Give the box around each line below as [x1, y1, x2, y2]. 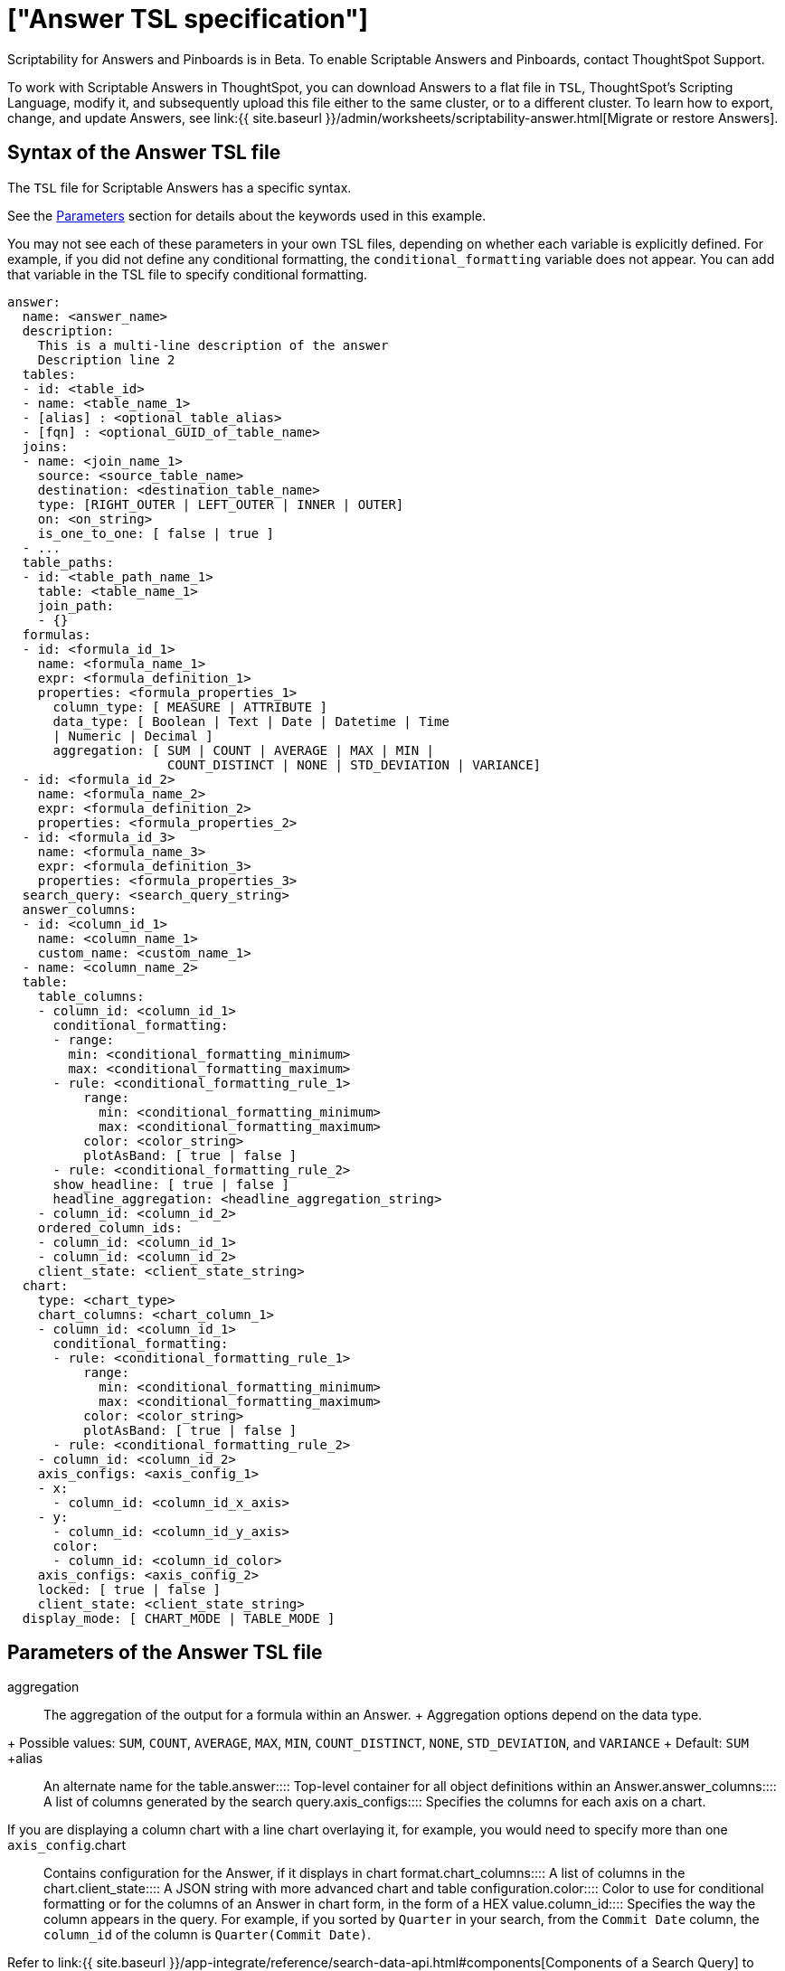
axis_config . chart [7, 1837, 126, 1853]
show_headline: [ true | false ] [52, 1176, 289, 1192]
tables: [22, 366, 76, 382]
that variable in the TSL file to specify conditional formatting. [7, 266, 368, 282]
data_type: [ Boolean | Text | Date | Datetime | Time [52, 713, 449, 729]
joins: [22, 439, 69, 454]
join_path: [37, 598, 115, 613]
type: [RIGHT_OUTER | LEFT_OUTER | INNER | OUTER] [37, 496, 404, 512]
